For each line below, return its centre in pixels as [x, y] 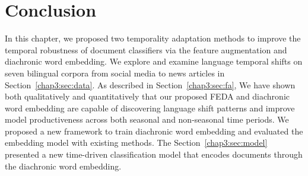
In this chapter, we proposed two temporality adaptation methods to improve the [153, 38]
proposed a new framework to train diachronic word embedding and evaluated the [154, 131]
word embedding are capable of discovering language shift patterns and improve [150, 108]
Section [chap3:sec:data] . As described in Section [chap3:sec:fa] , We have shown [150, 84]
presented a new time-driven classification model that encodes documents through [154, 154]
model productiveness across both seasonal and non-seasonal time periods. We [147, 119]
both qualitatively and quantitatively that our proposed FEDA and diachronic [147, 96]
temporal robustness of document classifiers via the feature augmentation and [146, 49]
